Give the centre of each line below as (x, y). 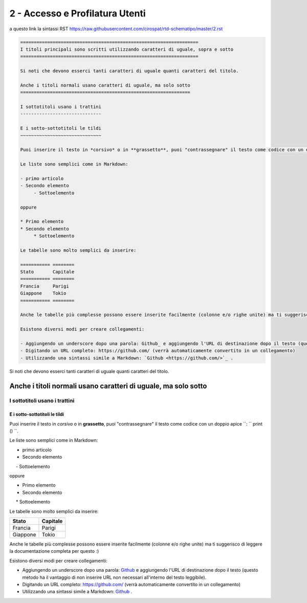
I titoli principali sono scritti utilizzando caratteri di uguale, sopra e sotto (127, 49)
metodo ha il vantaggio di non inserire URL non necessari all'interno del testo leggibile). (114, 577)
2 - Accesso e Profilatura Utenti (78, 13)
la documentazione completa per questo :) (54, 551)
